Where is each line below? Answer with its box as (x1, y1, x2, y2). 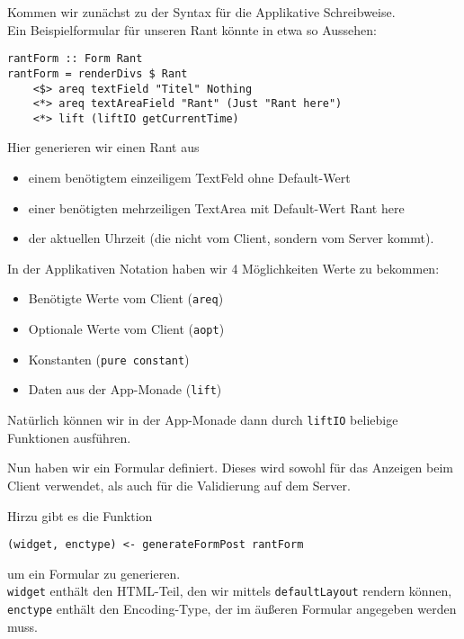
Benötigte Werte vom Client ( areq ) (28, 289, 224, 308)
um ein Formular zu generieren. (7, 563, 181, 582)
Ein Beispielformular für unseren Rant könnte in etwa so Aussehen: (7, 20, 378, 39)
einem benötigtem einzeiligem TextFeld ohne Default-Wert (28, 168, 351, 187)
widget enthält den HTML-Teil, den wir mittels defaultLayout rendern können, (7, 581, 452, 600)
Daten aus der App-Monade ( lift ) (28, 380, 222, 399)
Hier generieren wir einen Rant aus (7, 138, 200, 157)
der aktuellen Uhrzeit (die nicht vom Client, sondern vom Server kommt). (28, 229, 434, 247)
